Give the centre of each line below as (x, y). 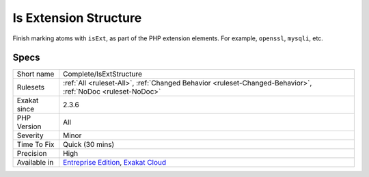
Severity (30, 135)
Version (29, 126)
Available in (35, 163)
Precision (32, 154)
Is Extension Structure (77, 18)
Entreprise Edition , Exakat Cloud (114, 163)
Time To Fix (36, 145)
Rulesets (30, 87)
